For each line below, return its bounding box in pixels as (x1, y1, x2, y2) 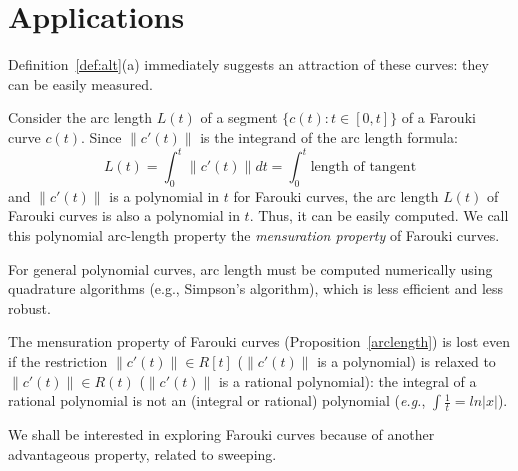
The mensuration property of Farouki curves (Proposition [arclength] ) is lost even (8, 331, 511, 352)
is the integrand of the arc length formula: (200, 126, 458, 147)
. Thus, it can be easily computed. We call (249, 205, 509, 226)
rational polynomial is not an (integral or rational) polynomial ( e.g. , (8, 390, 426, 411)
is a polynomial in (109, 185, 220, 206)
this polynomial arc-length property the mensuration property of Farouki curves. (8, 224, 500, 245)
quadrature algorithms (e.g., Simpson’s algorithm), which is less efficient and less (8, 278, 504, 299)
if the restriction (8, 350, 108, 371)
